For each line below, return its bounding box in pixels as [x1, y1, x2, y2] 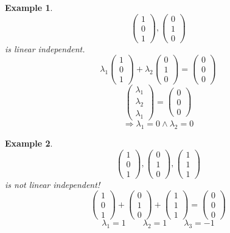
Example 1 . [5, 1, 53, 13]
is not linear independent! [5, 178, 100, 190]
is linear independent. [5, 42, 85, 55]
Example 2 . [5, 136, 53, 149]
